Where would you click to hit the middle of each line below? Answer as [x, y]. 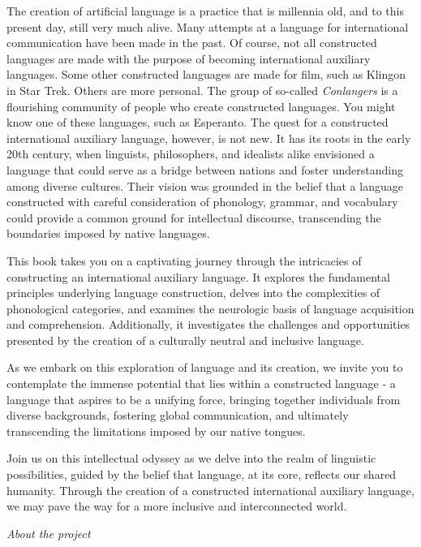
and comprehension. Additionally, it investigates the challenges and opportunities [208, 324]
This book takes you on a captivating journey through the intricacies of [184, 260]
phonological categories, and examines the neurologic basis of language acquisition [210, 308]
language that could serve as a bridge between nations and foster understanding [205, 169]
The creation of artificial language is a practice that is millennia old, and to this [205, 11]
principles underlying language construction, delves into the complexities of [193, 293]
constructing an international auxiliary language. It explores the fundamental [198, 276]
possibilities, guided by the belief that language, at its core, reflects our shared [202, 474]
